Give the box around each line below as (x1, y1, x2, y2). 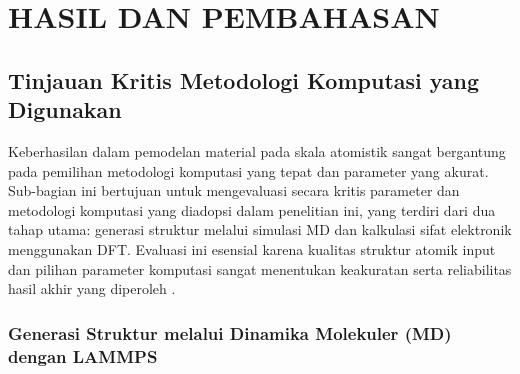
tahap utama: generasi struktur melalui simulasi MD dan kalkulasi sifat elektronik (8, 219, 512, 240)
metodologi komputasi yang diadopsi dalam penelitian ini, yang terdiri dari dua (8, 199, 496, 220)
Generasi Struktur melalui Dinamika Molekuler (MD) (8, 320, 452, 345)
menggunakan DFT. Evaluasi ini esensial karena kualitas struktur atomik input (8, 238, 496, 259)
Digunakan (8, 94, 122, 125)
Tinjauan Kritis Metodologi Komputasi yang (8, 64, 480, 95)
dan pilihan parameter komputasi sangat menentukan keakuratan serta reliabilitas (8, 258, 512, 279)
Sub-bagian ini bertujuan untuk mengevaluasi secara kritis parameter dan (8, 180, 460, 201)
